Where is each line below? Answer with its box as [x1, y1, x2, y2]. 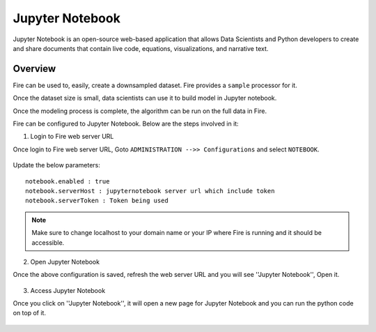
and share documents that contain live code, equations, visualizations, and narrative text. [13, 44, 269, 52]
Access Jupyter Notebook [30, 286, 106, 294]
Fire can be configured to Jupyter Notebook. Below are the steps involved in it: [13, 119, 240, 128]
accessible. [31, 238, 65, 247]
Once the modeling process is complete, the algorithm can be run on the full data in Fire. [13, 107, 267, 115]
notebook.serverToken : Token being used [25, 197, 169, 205]
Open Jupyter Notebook [30, 257, 100, 266]
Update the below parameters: [13, 161, 101, 169]
